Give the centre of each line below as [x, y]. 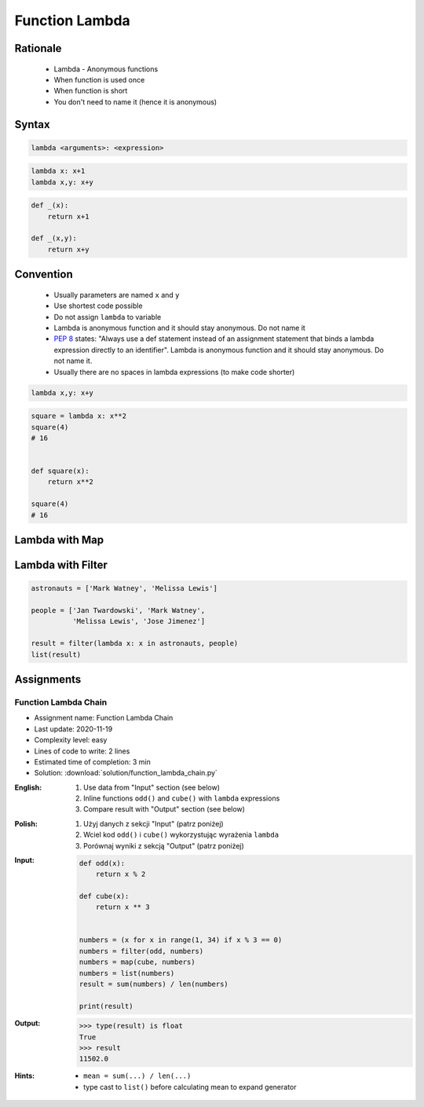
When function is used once [99, 79]
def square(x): [60, 471]
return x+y [68, 249]
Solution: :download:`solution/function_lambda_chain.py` [126, 773]
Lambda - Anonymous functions [106, 69]
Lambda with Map [59, 540]
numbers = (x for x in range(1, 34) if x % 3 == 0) [181, 940]
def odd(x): [102, 863]
